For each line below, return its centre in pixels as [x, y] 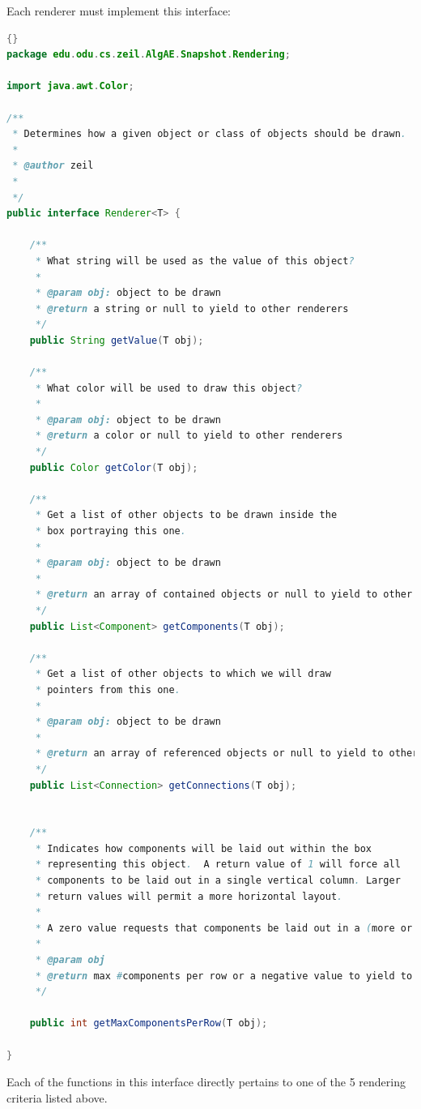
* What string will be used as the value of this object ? [195, 261]
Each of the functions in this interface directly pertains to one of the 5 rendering [206, 1082]
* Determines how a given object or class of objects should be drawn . [209, 134]
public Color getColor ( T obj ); [114, 467]
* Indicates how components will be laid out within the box [204, 848]
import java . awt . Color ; [70, 86]
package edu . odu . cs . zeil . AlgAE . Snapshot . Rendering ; [149, 55]
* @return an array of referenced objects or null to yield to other [227, 754]
